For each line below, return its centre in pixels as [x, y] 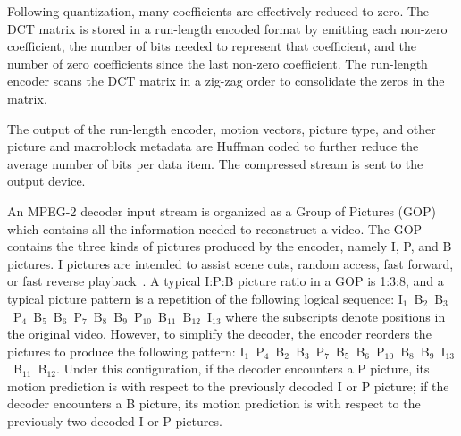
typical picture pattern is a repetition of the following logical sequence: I [205, 298]
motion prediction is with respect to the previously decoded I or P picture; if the [228, 386]
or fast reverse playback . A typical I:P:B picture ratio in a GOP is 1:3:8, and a [226, 281]
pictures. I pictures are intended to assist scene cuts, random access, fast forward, [230, 263]
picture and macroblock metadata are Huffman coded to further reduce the [213, 146]
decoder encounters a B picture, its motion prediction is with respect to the [214, 403]
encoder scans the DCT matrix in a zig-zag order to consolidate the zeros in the [226, 81]
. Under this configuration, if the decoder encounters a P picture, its [243, 369]
